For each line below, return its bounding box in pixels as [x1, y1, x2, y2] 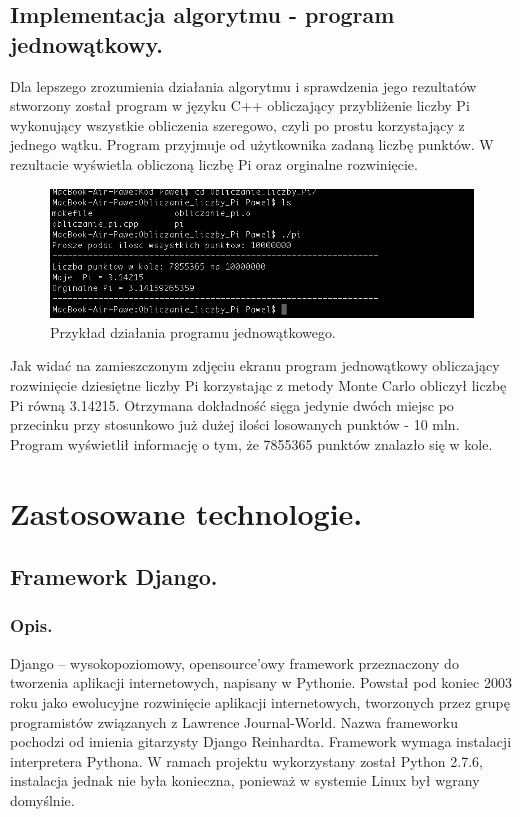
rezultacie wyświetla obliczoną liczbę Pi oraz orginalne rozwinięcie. [10, 153, 418, 174]
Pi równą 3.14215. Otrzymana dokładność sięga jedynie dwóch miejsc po [10, 394, 454, 415]
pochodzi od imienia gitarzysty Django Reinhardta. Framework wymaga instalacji [10, 731, 512, 752]
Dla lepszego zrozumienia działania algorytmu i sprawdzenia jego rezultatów [10, 75, 477, 96]
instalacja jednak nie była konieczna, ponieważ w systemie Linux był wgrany [10, 770, 480, 791]
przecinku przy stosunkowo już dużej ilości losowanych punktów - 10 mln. [10, 414, 460, 435]
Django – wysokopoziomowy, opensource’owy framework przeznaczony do [10, 652, 459, 673]
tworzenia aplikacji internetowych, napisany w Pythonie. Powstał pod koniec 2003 [10, 672, 512, 693]
